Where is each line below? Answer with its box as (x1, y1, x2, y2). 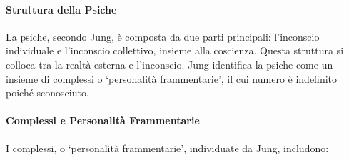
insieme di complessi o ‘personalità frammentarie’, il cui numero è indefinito (6, 71, 338, 86)
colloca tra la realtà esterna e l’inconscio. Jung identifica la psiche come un (6, 56, 333, 71)
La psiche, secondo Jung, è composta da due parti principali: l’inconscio (6, 29, 320, 44)
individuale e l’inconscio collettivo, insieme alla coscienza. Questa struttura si (6, 43, 344, 58)
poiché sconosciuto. (6, 85, 89, 100)
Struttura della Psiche (6, 1, 117, 16)
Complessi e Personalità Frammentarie (6, 113, 200, 128)
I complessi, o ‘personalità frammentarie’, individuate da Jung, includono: (6, 140, 329, 155)
